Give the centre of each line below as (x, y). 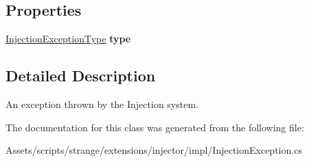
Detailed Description (81, 76)
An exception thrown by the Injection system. (102, 104)
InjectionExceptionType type (68, 39)
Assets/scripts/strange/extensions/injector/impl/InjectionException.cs (154, 150)
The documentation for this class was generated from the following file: (155, 127)
